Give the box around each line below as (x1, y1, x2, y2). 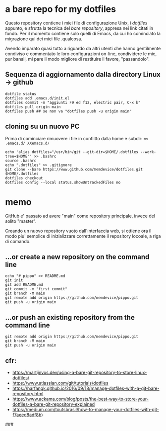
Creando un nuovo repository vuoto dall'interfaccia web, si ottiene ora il (5, 228, 152, 234)
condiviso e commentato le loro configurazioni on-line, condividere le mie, (5, 51, 157, 57)
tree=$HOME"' (5, 154, 32, 159)
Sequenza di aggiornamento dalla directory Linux (5, 71, 161, 79)
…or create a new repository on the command (5, 253, 150, 261)
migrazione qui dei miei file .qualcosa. (5, 36, 83, 42)
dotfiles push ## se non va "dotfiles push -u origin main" (5, 108, 132, 114)
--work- (140, 149, 156, 155)
